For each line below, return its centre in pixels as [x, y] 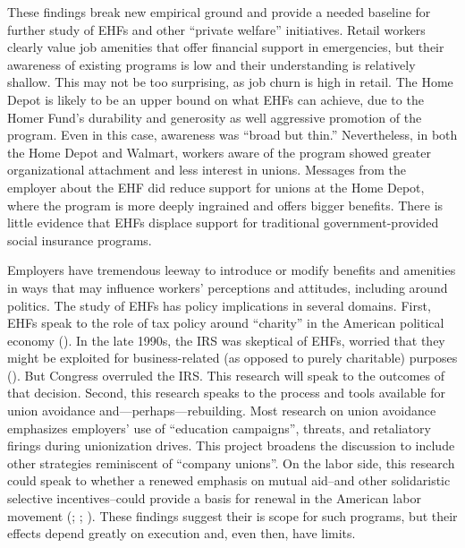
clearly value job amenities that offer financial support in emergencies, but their [226, 47]
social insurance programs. [80, 240]
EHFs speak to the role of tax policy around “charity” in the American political [226, 323]
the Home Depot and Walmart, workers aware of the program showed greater [219, 152]
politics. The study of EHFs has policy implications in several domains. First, [219, 305]
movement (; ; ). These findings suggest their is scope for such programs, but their [232, 515]
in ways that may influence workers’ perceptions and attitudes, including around [228, 287]
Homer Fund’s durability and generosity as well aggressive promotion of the [215, 117]
